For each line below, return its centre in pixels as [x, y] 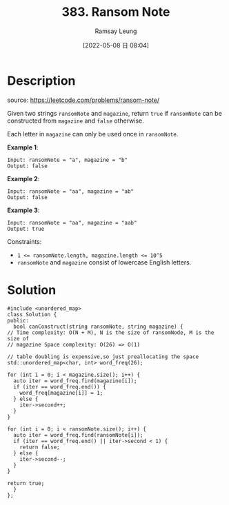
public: [18, 320]
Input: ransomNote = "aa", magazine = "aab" [72, 223]
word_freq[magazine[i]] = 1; [61, 393]
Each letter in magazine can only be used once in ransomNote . [93, 134]
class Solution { [32, 314]
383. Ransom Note [116, 12]
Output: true [26, 229]
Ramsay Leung [116, 31]
